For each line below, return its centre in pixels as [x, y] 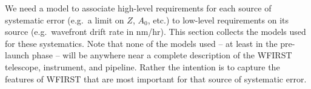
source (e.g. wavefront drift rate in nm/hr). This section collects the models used [155, 32]
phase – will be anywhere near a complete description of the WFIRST [162, 55]
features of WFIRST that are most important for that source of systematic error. [156, 78]
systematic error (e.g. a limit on [65, 20]
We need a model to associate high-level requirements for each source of [138, 8]
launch [17, 55]
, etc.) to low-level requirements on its [218, 20]
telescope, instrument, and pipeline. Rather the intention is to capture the [142, 66]
